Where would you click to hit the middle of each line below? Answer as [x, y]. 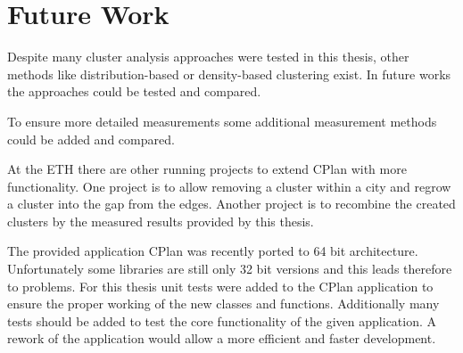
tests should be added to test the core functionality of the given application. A [222, 320]
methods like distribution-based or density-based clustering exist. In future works [229, 74]
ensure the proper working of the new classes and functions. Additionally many [223, 304]
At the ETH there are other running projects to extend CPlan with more [207, 169]
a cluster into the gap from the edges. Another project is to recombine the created [231, 204]
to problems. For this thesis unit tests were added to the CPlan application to [220, 286]
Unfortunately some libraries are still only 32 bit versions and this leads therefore [230, 269]
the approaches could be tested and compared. [134, 91]
